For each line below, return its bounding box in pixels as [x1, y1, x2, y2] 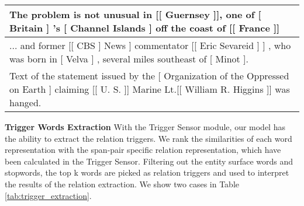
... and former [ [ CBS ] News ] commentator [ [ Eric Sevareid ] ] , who [9, 39, 291, 52]
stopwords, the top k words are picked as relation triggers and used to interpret [5, 166, 289, 179]
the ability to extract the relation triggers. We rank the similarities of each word [5, 132, 292, 144]
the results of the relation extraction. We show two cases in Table [5, 177, 240, 190]
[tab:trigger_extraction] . [5, 189, 92, 201]
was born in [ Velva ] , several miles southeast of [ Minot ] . [9, 52, 248, 65]
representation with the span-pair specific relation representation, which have [5, 144, 281, 156]
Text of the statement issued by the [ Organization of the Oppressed [9, 69, 289, 82]
